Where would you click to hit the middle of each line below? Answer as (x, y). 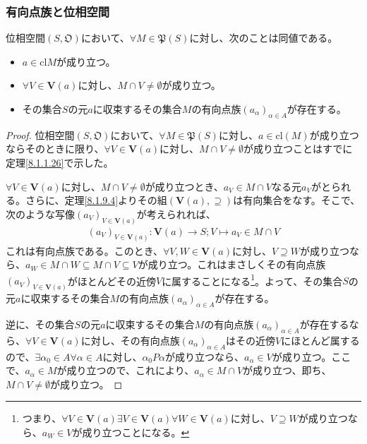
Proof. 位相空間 (40, 134)
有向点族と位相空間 (58, 11)
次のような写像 (40, 214)
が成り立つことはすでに (298, 149)
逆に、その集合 (40, 324)
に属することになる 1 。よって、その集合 (252, 280)
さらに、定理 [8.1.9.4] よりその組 (96, 200)
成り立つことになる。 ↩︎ (136, 432)
